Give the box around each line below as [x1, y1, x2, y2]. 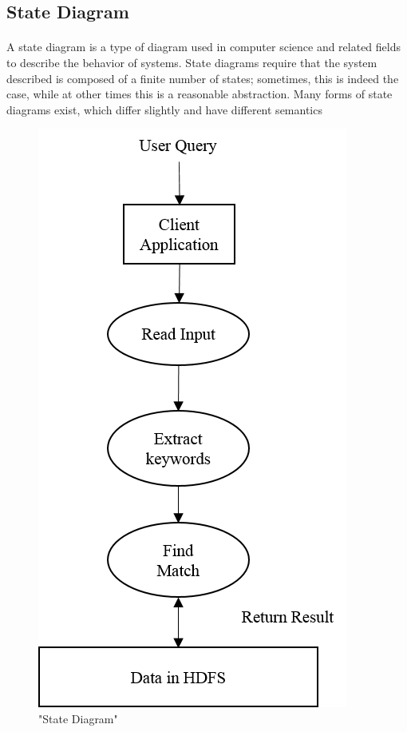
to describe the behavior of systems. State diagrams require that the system [6, 54, 377, 70]
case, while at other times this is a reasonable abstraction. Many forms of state [6, 86, 393, 102]
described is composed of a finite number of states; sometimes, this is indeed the [6, 70, 399, 86]
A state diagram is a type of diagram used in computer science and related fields [6, 38, 401, 55]
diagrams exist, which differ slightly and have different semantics [6, 101, 322, 117]
